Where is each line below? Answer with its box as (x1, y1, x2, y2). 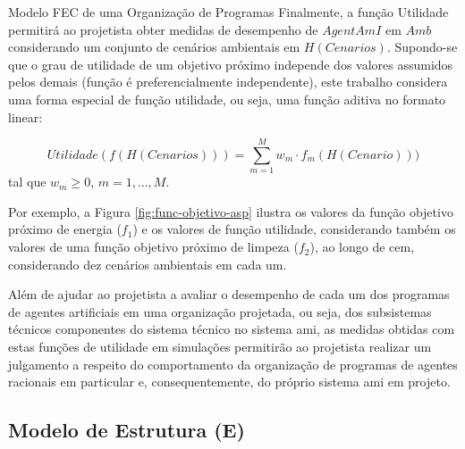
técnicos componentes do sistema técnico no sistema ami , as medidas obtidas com (8, 320, 455, 338)
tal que (8, 172, 46, 191)
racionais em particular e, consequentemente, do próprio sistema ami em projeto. (8, 372, 451, 391)
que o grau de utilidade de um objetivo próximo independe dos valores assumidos (8, 54, 453, 73)
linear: (8, 107, 43, 126)
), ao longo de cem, (309, 237, 415, 256)
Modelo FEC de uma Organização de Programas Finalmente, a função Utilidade (8, 3, 449, 21)
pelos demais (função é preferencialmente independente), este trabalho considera (8, 72, 448, 91)
